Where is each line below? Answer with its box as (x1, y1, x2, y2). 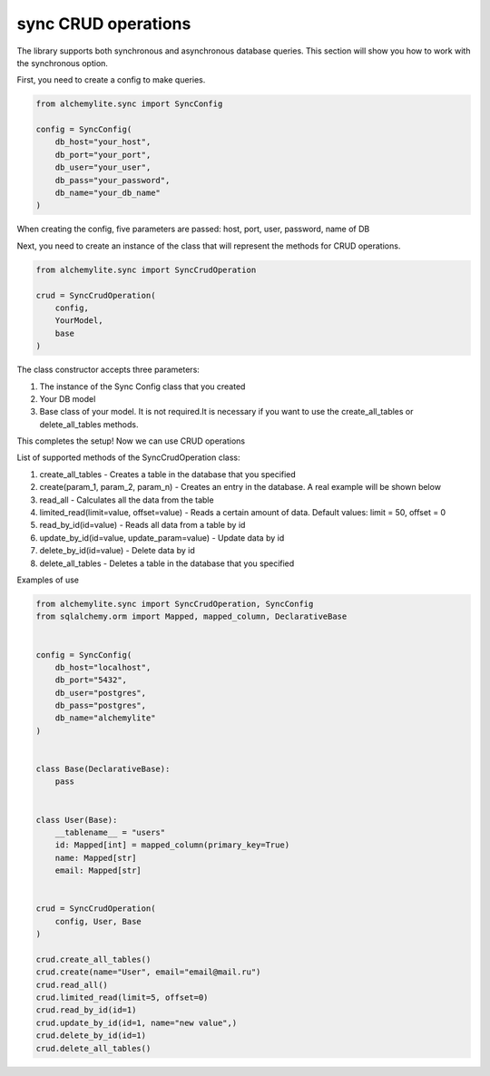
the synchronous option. (16, 57, 109, 68)
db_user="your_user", (54, 162, 152, 172)
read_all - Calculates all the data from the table (39, 494, 214, 505)
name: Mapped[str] (54, 853, 137, 863)
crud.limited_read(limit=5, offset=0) (35, 993, 209, 1003)
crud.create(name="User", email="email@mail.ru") (35, 967, 261, 977)
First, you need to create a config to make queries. (16, 74, 206, 85)
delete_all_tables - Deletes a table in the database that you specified (39, 558, 295, 569)
